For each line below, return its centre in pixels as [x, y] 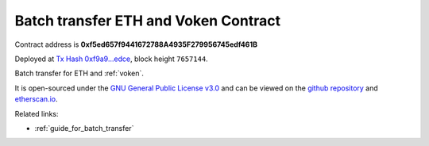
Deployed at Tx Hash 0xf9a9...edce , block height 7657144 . [111, 59]
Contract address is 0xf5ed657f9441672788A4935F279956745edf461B [136, 44]
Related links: [37, 113]
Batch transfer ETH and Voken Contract [148, 21]
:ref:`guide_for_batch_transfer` [84, 128]
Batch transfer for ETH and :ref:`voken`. [79, 73]
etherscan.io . [36, 99]
